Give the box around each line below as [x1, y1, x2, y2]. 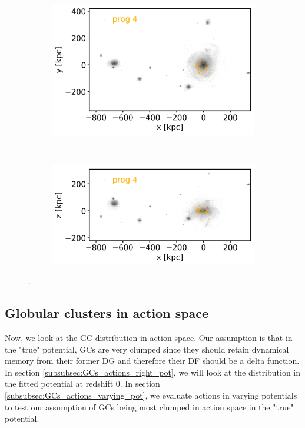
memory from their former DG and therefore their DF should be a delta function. [5, 354, 300, 367]
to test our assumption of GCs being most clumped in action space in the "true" [5, 400, 294, 413]
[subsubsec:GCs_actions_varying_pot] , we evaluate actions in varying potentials [5, 389, 297, 401]
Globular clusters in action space [5, 304, 209, 322]
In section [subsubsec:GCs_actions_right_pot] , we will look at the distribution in [5, 366, 301, 378]
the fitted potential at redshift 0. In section [5, 377, 160, 390]
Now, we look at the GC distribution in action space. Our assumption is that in [5, 331, 293, 343]
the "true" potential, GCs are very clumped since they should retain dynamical [5, 343, 289, 355]
